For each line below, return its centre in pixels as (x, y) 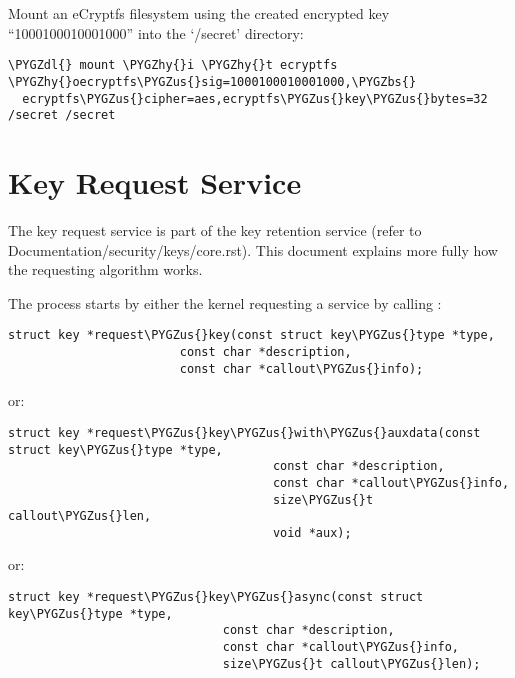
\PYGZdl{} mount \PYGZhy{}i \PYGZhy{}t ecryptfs (173, 65)
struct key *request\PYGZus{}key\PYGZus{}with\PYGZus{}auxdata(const (244, 432)
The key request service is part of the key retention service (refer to (215, 229)
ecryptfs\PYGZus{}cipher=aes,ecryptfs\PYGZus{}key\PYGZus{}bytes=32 (255, 98)
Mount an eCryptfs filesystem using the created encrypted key (199, 13)
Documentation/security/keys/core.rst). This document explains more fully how (253, 249)
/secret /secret (62, 115)
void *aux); (312, 532)
